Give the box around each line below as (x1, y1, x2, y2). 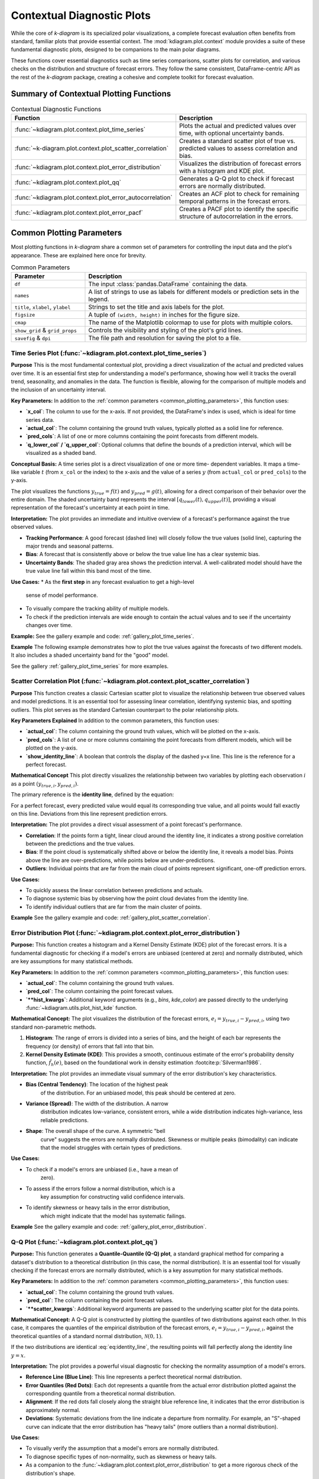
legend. (88, 295, 109, 303)
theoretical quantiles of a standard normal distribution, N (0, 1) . (11, 1332, 163, 1339)
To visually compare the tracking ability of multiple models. (25, 605, 170, 612)
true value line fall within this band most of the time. (25, 567, 152, 574)
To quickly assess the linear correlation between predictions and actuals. (25, 887, 204, 894)
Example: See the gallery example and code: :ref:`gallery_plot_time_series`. (11, 632, 194, 640)
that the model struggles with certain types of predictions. (40, 1144, 182, 1151)
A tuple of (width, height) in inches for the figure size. (88, 311, 240, 319)
